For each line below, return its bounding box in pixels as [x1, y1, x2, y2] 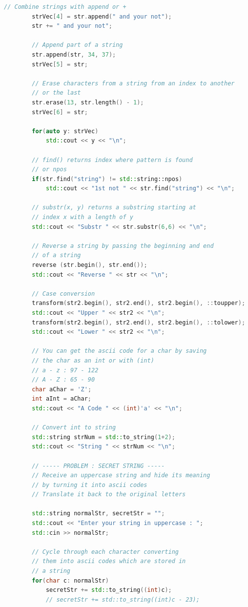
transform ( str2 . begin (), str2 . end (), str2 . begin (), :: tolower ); [32, 319, 246, 326]
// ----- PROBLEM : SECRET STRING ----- [32, 462, 165, 469]
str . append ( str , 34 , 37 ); [32, 51, 116, 58]
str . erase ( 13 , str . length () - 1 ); [32, 99, 144, 106]
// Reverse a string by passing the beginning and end [32, 242, 214, 249]
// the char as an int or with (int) [32, 357, 154, 364]
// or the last [32, 89, 81, 97]
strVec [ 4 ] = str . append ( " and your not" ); [32, 13, 172, 20]
